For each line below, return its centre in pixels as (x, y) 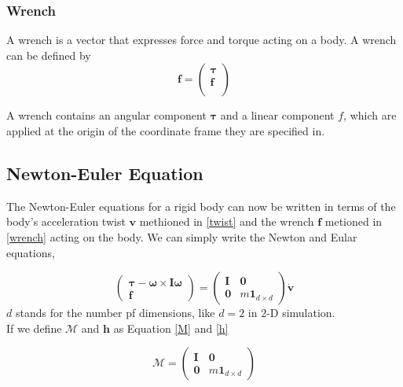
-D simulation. (301, 313)
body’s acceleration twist (66, 221)
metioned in (354, 221)
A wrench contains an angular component (106, 115)
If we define (34, 328)
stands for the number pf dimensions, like (115, 313)
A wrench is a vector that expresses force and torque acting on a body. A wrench (201, 40)
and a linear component (277, 115)
